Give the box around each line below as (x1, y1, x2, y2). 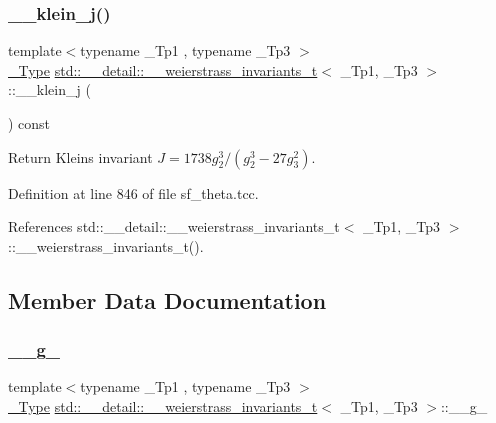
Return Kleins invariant (8, 146, 153, 167)
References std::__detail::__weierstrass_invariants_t (8, 216, 340, 237)
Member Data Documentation (8, 284, 327, 315)
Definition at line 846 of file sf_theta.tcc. (8, 182, 259, 203)
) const (8, 113, 51, 133)
